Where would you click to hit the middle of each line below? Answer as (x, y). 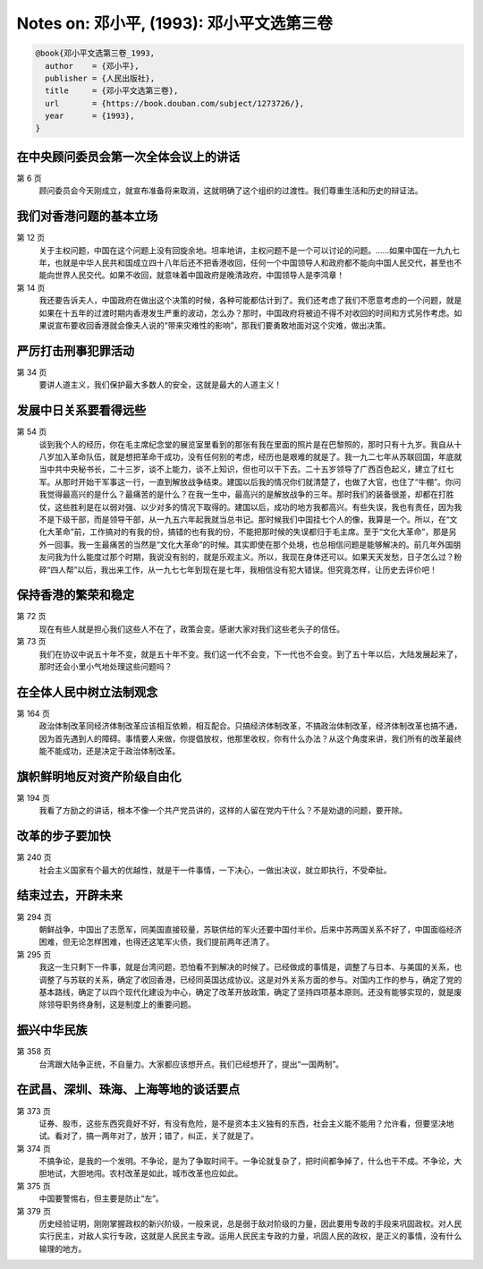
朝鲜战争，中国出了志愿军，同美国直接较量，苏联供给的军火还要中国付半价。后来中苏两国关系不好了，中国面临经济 (250, 929)
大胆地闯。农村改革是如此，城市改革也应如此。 (157, 1173)
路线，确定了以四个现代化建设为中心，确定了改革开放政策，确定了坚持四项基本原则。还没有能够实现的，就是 (254, 992)
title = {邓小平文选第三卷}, (112, 91)
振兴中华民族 (52, 1031)
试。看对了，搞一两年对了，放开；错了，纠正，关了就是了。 (148, 1136)
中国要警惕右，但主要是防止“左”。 (102, 1198)
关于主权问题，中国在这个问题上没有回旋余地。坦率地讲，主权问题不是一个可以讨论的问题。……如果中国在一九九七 (250, 250)
